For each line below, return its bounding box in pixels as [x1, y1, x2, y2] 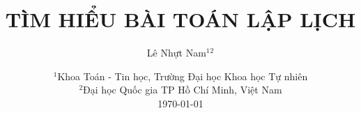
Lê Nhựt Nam [146, 45, 206, 60]
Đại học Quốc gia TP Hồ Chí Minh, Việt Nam [83, 82, 282, 97]
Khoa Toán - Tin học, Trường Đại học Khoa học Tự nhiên [57, 68, 308, 83]
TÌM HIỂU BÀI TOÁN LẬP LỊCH [5, 5, 356, 33]
